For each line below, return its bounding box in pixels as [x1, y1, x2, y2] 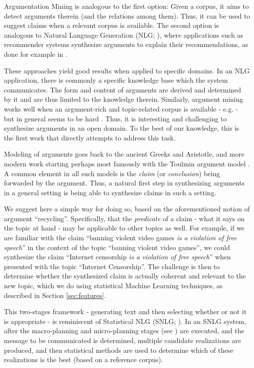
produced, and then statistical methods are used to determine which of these [4, 345, 233, 355]
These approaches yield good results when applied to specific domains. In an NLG [4, 65, 250, 75]
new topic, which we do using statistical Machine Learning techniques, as [4, 280, 223, 291]
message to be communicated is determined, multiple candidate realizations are [4, 335, 241, 345]
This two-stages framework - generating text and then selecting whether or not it [4, 306, 247, 317]
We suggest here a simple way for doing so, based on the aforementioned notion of [4, 204, 250, 214]
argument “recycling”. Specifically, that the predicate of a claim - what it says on [4, 213, 245, 223]
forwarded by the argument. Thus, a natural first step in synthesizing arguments [4, 178, 245, 188]
